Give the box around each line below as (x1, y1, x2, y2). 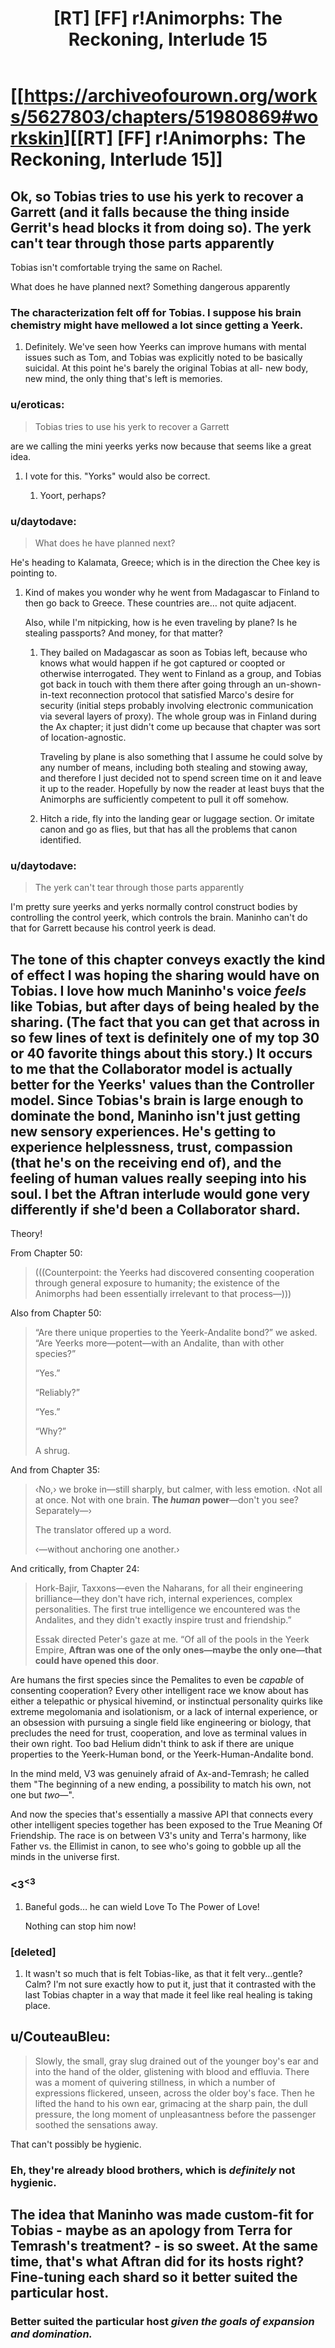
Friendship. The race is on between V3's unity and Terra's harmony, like (10, 1830, 307, 1841)
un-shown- (275, 678, 322, 690)
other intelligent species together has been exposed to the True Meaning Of (10, 1819, 323, 1831)
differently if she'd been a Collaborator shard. (10, 1201, 301, 1218)
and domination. (10, 2327, 93, 2341)
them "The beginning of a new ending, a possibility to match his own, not (10, 1778, 312, 1790)
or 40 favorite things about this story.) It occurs (10, 1045, 313, 1062)
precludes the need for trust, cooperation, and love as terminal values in (10, 1727, 307, 1739)
